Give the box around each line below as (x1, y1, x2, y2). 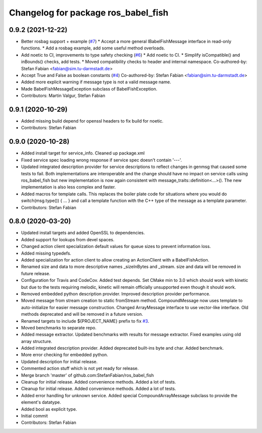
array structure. (21, 338, 52, 344)
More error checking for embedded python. (21, 352, 109, 358)
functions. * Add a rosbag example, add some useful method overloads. (21, 45, 165, 51)
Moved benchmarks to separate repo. (21, 325, 97, 330)
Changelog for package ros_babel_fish (9, 7, 169, 18)
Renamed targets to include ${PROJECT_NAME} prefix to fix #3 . (21, 318, 149, 324)
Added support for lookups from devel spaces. (21, 236, 115, 242)
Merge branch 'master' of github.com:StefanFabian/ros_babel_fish (21, 372, 154, 378)
